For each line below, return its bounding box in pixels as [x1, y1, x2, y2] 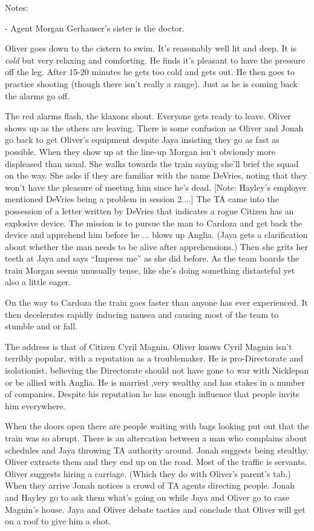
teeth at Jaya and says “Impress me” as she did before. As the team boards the [5, 252, 299, 265]
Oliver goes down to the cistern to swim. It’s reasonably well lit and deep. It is [5, 42, 296, 54]
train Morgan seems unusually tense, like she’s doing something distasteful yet [5, 263, 295, 276]
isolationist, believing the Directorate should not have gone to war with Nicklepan [5, 364, 309, 377]
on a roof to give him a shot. [5, 515, 111, 527]
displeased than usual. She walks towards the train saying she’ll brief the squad [5, 157, 299, 170]
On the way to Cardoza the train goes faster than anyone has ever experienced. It [5, 296, 308, 309]
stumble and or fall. [5, 320, 77, 332]
